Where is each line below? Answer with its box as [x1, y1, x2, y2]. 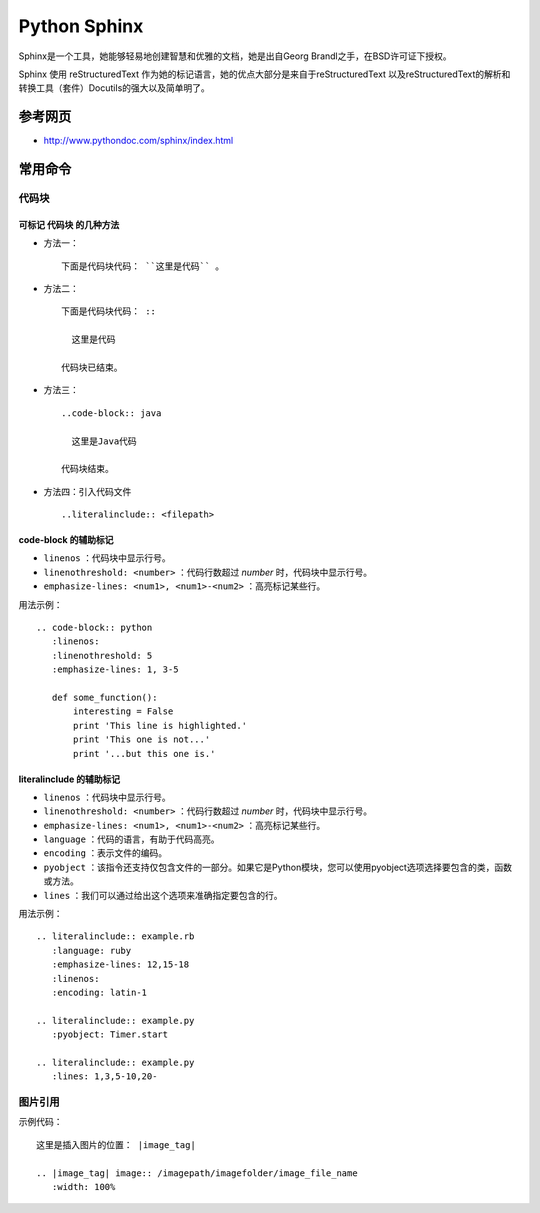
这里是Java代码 [71, 435, 137, 447]
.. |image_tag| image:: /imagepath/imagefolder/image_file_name [36, 1167, 359, 1179]
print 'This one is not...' [73, 734, 211, 745]
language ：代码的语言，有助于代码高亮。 [43, 833, 220, 845]
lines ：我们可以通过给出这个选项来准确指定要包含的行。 [43, 889, 284, 901]
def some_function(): [51, 691, 158, 703]
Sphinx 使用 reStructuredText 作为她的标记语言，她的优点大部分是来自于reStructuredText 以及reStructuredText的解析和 [18, 68, 511, 80]
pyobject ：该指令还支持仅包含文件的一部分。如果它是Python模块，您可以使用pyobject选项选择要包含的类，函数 [43, 861, 512, 873]
